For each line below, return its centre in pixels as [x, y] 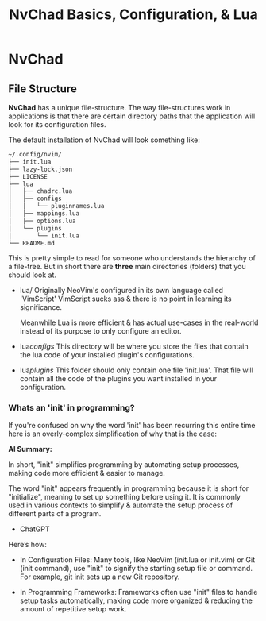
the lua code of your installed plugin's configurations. [107, 355]
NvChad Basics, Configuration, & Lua [133, 15]
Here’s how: [28, 544]
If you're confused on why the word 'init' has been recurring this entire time [132, 425]
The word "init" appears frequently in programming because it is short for [129, 488]
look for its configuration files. [57, 124]
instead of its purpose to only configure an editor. [100, 331]
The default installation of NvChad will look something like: [104, 140]
